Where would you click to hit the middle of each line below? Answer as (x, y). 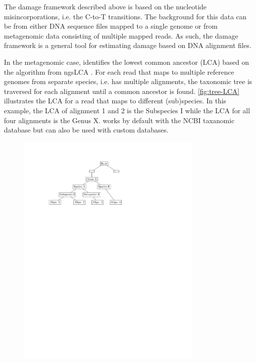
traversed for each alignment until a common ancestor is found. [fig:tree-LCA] (122, 91)
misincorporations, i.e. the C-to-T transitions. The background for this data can (125, 16)
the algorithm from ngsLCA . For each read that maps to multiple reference (119, 71)
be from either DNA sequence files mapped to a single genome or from (111, 26)
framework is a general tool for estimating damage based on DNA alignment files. (128, 45)
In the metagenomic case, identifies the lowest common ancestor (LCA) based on (127, 62)
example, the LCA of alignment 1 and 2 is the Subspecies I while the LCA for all (127, 110)
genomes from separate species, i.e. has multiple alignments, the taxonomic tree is (128, 81)
